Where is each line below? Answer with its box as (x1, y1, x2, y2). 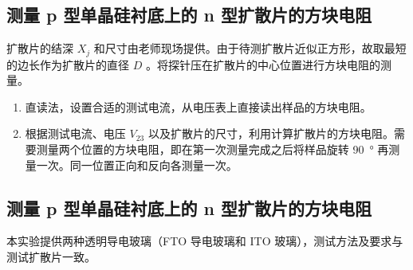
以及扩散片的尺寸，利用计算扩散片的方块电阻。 (147, 125, 394, 142)
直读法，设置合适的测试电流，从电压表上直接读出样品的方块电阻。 (25, 98, 372, 115)
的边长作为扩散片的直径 (6, 56, 129, 72)
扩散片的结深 (6, 40, 73, 57)
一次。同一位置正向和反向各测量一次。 (36, 156, 238, 173)
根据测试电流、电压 (25, 125, 126, 142)
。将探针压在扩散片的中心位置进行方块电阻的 (145, 56, 380, 72)
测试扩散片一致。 (6, 248, 96, 265)
